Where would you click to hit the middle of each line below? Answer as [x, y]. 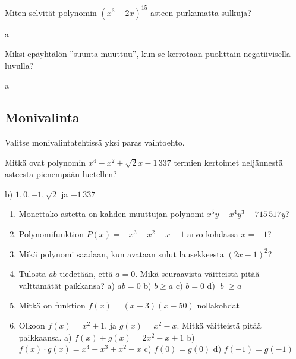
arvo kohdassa [213, 234]
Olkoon [32, 325]
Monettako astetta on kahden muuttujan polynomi [111, 214]
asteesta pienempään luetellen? [61, 174]
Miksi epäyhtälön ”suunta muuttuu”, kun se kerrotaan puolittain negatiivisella [148, 54]
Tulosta [32, 274]
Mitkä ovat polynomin [45, 162]
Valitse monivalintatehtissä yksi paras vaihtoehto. [95, 142]
